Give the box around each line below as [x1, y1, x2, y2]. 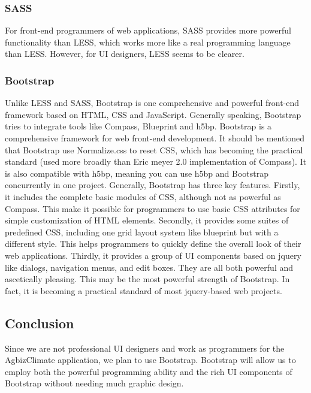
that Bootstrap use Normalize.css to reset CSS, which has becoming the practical [5, 143, 303, 156]
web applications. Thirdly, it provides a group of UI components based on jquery [5, 249, 301, 261]
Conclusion [5, 313, 74, 332]
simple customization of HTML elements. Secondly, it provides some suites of [5, 214, 289, 226]
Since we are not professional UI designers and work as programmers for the [5, 341, 285, 354]
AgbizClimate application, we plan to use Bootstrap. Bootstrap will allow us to [5, 353, 296, 366]
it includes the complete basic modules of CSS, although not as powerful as [5, 190, 281, 202]
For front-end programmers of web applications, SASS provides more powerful [5, 24, 291, 37]
